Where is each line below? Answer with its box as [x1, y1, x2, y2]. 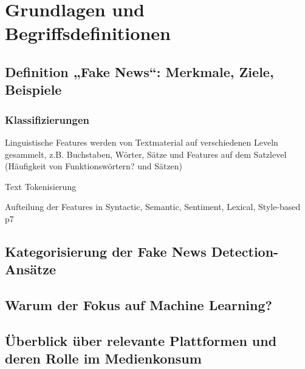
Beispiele [5, 80, 62, 99]
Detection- [211, 242, 279, 260]
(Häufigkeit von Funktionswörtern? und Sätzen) [5, 160, 183, 172]
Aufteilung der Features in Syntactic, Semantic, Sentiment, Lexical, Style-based [5, 200, 301, 213]
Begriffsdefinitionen [5, 21, 171, 46]
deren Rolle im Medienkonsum [5, 349, 202, 368]
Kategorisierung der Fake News [5, 242, 207, 260]
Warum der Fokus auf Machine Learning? [5, 296, 272, 314]
